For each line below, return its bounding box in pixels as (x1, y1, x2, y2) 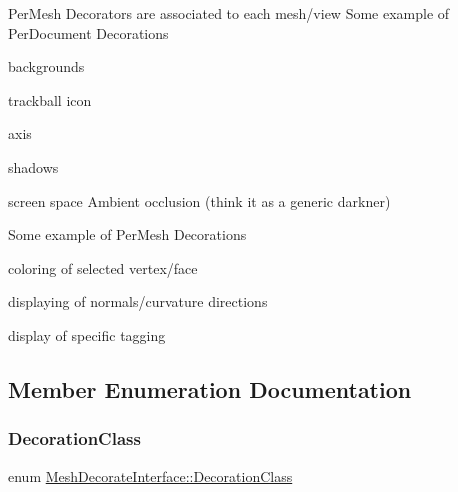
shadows (8, 156, 59, 177)
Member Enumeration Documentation (8, 373, 412, 404)
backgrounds (8, 56, 85, 77)
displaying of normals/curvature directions (8, 291, 268, 312)
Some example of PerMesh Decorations (8, 224, 247, 245)
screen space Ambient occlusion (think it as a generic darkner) (8, 190, 391, 211)
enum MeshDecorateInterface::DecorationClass (8, 465, 293, 486)
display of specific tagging (8, 324, 166, 345)
